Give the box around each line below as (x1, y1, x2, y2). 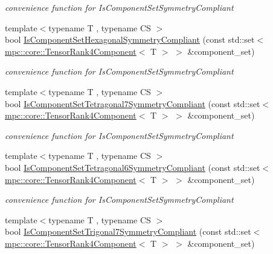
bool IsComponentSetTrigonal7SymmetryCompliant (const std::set (5, 225, 251, 238)
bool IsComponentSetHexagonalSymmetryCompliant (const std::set (5, 33, 255, 46)
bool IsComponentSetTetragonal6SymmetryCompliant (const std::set (5, 161, 260, 173)
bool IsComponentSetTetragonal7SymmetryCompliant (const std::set (5, 97, 260, 110)
